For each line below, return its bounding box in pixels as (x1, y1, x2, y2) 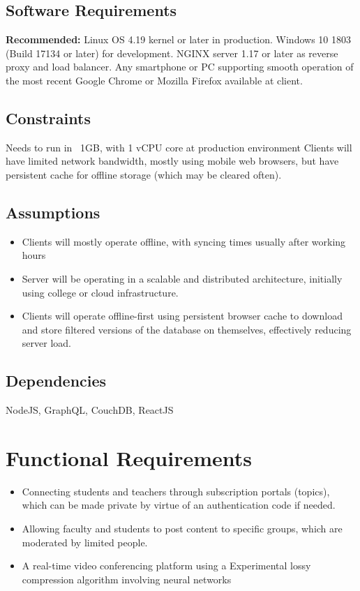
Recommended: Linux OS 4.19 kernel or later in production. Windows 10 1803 (6, 32, 351, 47)
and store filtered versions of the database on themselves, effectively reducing (22, 322, 352, 336)
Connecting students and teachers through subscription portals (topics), (22, 484, 330, 498)
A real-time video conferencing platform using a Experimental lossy (22, 558, 311, 573)
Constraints (6, 107, 91, 128)
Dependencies (6, 370, 107, 391)
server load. (22, 336, 71, 350)
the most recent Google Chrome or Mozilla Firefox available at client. (6, 73, 303, 87)
